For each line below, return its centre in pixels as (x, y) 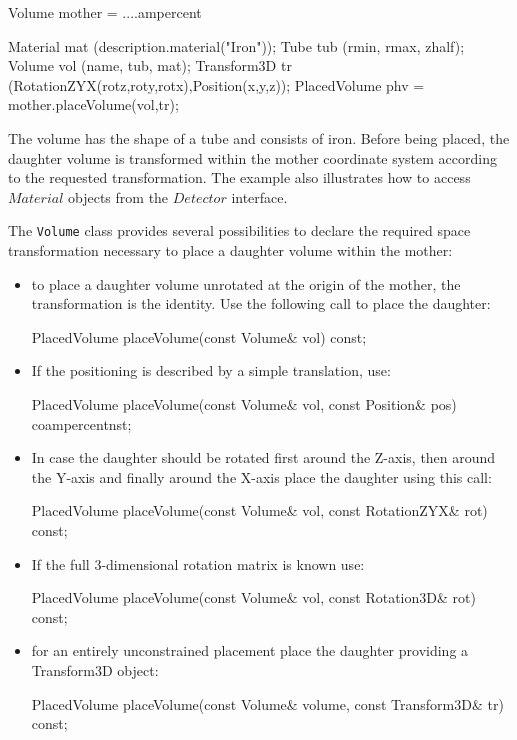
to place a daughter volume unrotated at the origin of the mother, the (246, 283)
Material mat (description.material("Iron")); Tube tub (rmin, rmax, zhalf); (236, 45)
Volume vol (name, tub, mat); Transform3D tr (150, 65)
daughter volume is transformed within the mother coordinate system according (252, 157)
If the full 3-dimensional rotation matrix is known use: (198, 563)
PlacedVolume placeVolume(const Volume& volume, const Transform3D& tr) (267, 703)
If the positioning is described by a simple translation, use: (211, 370)
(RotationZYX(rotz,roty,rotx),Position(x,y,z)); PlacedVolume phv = (216, 84)
